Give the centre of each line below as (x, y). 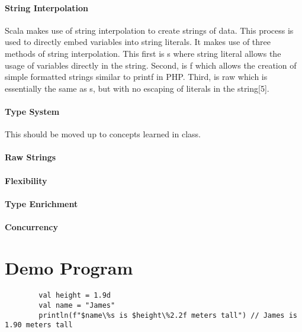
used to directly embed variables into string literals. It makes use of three (138, 42)
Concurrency (31, 226)
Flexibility (26, 180)
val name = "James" (77, 306)
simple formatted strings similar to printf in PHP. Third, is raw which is (136, 77)
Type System (32, 111)
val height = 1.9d (75, 296)
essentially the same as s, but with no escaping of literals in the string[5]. (137, 88)
